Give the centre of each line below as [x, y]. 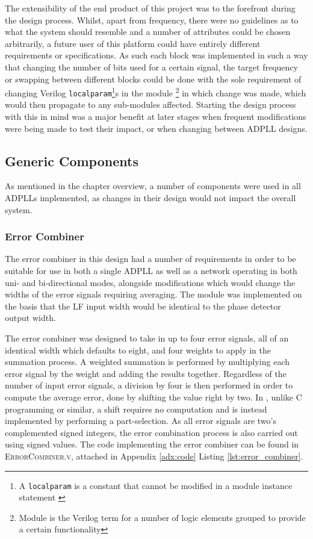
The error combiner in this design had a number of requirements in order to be [150, 259]
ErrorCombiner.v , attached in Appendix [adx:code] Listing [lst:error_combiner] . [154, 456]
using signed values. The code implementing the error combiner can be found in [152, 444]
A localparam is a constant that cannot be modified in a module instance [156, 485]
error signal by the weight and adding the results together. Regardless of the [146, 373]
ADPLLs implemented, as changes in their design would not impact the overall [150, 198]
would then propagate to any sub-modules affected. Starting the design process [150, 104]
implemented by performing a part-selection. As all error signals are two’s [141, 421]
